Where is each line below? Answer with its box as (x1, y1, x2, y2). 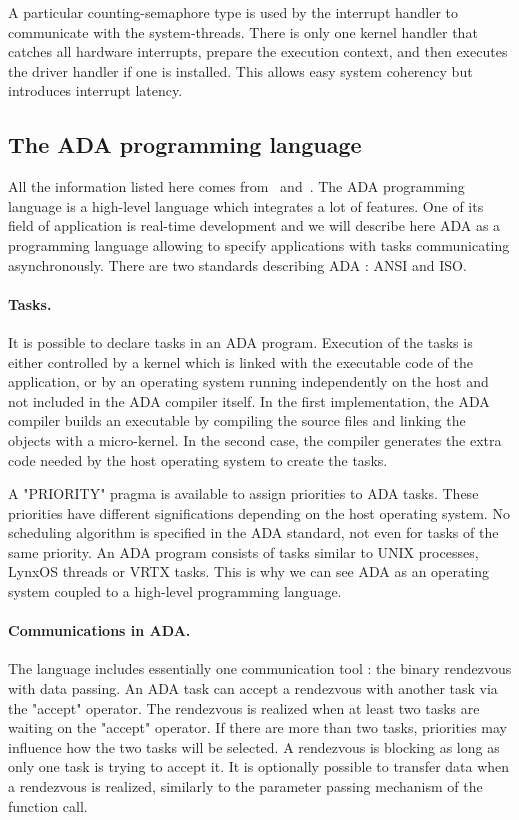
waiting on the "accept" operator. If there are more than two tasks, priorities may (8, 717, 507, 738)
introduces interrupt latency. (8, 80, 183, 101)
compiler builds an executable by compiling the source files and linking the (8, 410, 466, 431)
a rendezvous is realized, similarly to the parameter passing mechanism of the (8, 776, 483, 797)
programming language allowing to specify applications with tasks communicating (8, 234, 510, 255)
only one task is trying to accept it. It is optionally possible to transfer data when (8, 756, 510, 777)
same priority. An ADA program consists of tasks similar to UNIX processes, (8, 541, 479, 562)
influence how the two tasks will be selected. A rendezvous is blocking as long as (8, 736, 500, 757)
